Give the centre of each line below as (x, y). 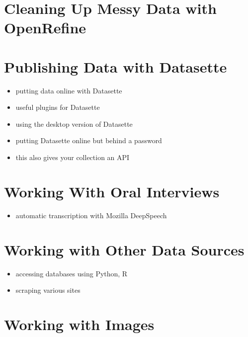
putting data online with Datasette (69, 90)
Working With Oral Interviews (112, 191)
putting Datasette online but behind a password (89, 140)
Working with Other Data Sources (124, 249)
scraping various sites (48, 290)
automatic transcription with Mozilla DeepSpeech (91, 215)
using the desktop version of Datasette (74, 124)
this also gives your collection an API (73, 157)
